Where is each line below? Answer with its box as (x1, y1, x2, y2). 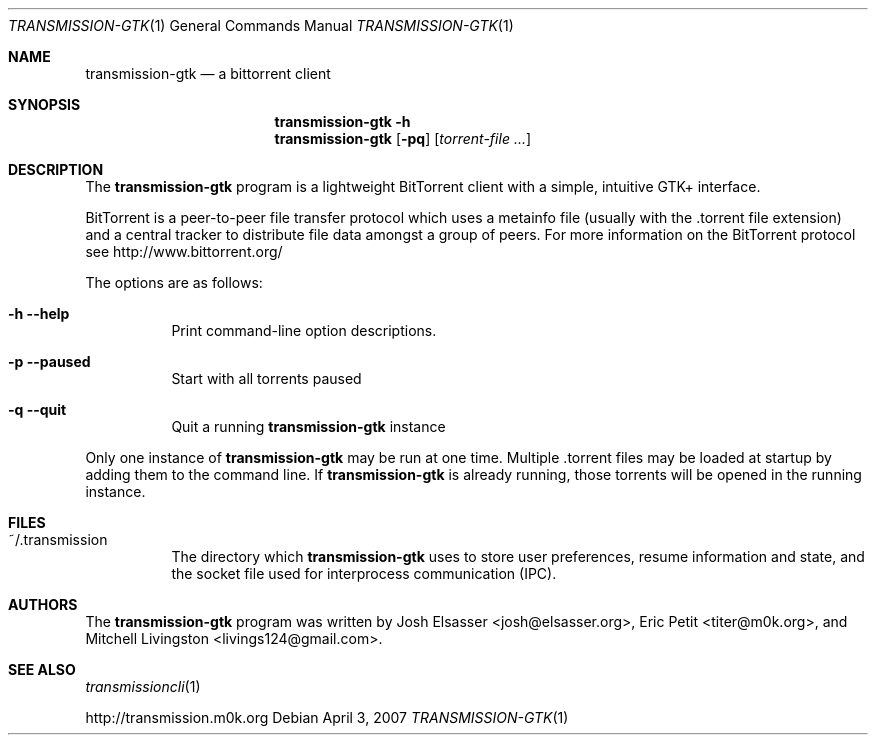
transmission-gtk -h (274, 113, 411, 130)
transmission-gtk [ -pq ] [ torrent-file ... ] (274, 130, 532, 147)
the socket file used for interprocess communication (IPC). (171, 565, 557, 582)
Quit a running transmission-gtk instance (171, 418, 446, 435)
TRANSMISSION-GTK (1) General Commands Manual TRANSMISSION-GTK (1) (8, 17, 514, 34)
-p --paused (8, 353, 91, 370)
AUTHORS (8, 596, 78, 613)
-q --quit (8, 401, 67, 418)
